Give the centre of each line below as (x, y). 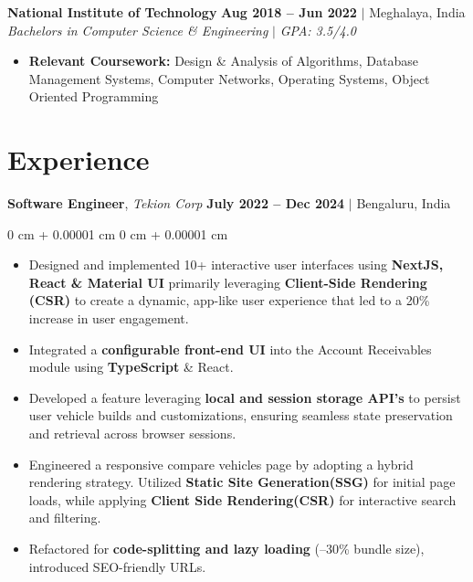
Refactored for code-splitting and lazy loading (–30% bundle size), (226, 548)
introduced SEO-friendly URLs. (117, 566)
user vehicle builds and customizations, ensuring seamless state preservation (241, 415)
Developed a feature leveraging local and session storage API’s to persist (245, 397)
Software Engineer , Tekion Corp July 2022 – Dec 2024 (176, 203)
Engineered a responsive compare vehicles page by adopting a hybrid (221, 464)
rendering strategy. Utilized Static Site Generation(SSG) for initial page (242, 482)
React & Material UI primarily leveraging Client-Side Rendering (228, 282)
